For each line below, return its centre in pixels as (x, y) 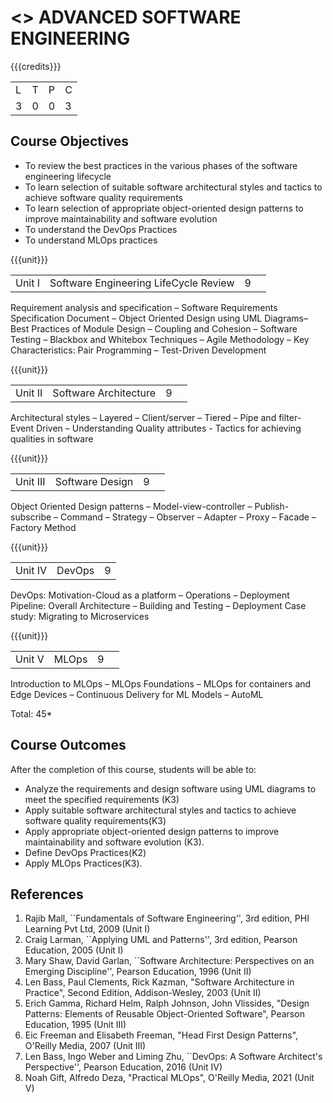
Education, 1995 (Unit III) (75, 1025)
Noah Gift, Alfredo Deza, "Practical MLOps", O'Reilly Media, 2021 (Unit (169, 1078)
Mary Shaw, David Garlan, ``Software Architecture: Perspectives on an (169, 961)
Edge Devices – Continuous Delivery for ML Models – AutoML (137, 694)
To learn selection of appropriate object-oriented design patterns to (164, 208)
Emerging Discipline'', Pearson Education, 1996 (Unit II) (138, 972)
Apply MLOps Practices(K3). (83, 863)
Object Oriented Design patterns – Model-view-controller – (131, 506)
